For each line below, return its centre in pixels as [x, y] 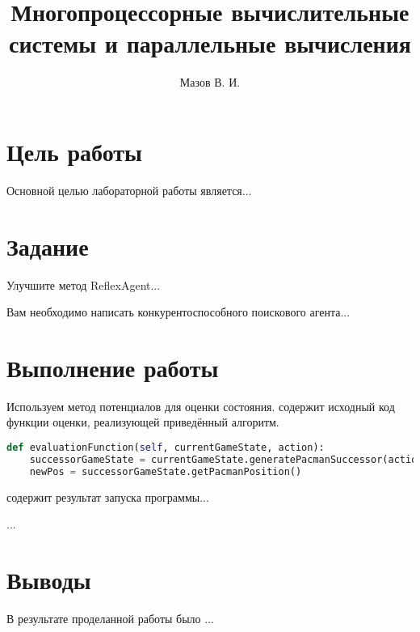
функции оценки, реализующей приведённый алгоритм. [143, 422]
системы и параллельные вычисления [210, 43]
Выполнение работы [113, 367]
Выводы [49, 580]
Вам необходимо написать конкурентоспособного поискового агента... [178, 312]
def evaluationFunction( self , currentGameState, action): [166, 448]
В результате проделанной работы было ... [110, 618]
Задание [48, 246]
